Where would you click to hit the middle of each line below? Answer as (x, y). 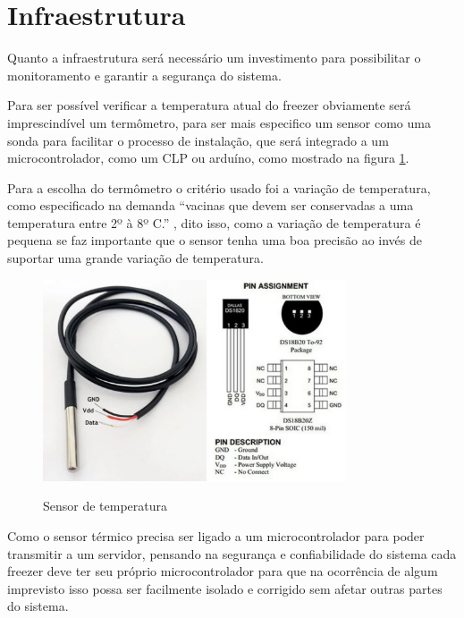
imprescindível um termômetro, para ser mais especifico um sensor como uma (219, 122)
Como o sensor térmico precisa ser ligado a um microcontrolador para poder (216, 536)
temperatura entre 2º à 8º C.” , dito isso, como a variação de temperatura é (214, 222)
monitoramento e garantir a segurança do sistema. (144, 75)
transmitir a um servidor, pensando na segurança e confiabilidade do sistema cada (232, 553)
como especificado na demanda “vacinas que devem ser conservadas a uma (211, 205)
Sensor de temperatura (105, 506)
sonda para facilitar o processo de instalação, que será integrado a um (198, 140)
